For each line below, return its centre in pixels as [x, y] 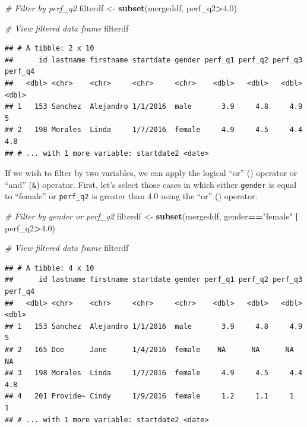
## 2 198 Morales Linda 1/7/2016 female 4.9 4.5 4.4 [154, 130]
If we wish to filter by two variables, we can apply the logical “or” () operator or [151, 173]
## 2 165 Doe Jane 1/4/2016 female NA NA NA [149, 349]
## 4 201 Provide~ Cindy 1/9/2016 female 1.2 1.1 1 [149, 396]
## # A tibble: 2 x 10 [50, 48]
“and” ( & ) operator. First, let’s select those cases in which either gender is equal [151, 184]
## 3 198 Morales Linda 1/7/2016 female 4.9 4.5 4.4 [154, 373]
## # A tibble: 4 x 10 [50, 268]
